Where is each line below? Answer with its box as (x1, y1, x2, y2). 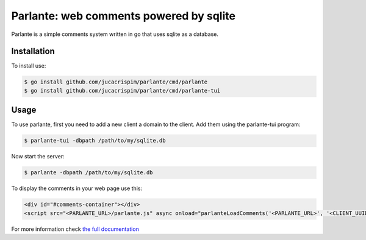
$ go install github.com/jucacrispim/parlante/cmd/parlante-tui (24, 87, 221, 94)
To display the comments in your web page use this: (11, 185, 143, 192)
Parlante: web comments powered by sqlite (11, 9, 236, 23)
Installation (11, 46, 55, 57)
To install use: (11, 62, 46, 69)
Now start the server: (11, 153, 65, 160)
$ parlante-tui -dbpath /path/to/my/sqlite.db (24, 137, 166, 144)
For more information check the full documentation (11, 225, 140, 233)
